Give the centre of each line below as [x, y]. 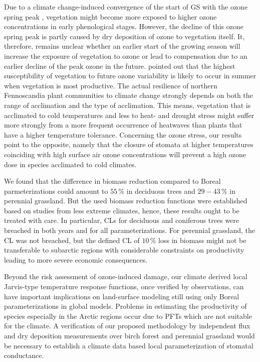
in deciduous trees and [161, 191]
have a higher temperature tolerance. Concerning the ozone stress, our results [123, 134]
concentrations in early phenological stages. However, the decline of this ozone [124, 26]
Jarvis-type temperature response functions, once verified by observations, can [124, 286]
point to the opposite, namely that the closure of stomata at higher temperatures [129, 144]
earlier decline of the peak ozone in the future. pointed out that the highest [120, 66]
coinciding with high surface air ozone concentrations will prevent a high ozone [125, 154]
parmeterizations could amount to [56, 191]
